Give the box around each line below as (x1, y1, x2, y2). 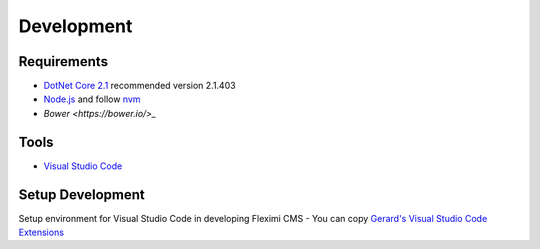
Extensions (18, 226, 65, 239)
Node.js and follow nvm (43, 93, 141, 105)
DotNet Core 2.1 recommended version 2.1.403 (43, 80, 236, 92)
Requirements (18, 53, 109, 70)
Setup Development (18, 186, 145, 203)
